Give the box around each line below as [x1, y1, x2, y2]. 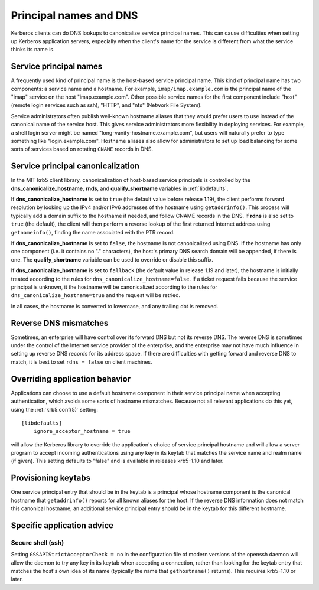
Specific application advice [11, 520, 113, 530]
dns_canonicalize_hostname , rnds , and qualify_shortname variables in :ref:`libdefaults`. [11, 185, 229, 192]
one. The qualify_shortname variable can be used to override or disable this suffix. [11, 256, 214, 263]
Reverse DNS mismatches [11, 318, 109, 328]
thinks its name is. [11, 46, 56, 53]
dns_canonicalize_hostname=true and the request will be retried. [11, 292, 181, 299]
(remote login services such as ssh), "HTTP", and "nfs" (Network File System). [11, 102, 202, 109]
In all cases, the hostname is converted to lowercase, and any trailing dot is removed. [11, 302, 219, 309]
